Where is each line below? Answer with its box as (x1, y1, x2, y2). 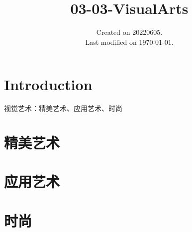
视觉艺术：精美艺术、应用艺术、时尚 (4, 103, 122, 114)
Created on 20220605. (96, 27, 163, 37)
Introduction (4, 74, 93, 95)
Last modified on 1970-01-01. (85, 36, 174, 47)
